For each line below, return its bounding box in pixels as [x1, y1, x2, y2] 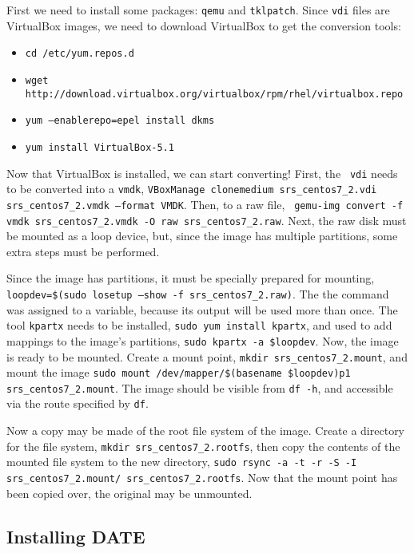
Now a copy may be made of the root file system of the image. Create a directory [6, 422, 405, 439]
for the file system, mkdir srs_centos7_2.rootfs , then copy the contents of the [6, 437, 400, 454]
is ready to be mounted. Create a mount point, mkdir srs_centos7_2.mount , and [6, 348, 408, 365]
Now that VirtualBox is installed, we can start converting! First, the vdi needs [6, 164, 398, 181]
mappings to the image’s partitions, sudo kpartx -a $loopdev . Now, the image [6, 332, 399, 349]
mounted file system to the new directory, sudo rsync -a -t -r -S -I [6, 453, 357, 470]
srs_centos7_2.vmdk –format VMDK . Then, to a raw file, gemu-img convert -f [6, 196, 404, 212]
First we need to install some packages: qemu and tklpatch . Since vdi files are [6, 2, 390, 18]
